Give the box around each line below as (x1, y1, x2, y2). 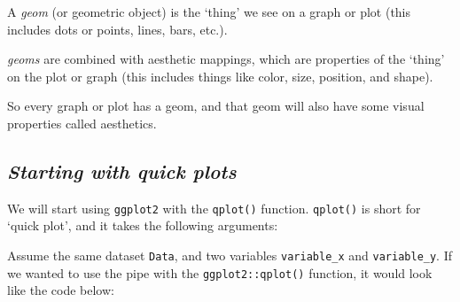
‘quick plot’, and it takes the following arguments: (7, 216, 278, 235)
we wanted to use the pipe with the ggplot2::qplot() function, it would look (7, 263, 433, 282)
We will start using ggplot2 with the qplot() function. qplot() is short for (7, 198, 421, 217)
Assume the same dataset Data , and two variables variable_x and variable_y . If (7, 246, 453, 265)
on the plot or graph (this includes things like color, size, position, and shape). (7, 66, 433, 85)
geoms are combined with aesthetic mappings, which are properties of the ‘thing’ (7, 50, 445, 68)
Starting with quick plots (7, 157, 237, 184)
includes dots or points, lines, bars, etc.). (7, 19, 228, 38)
